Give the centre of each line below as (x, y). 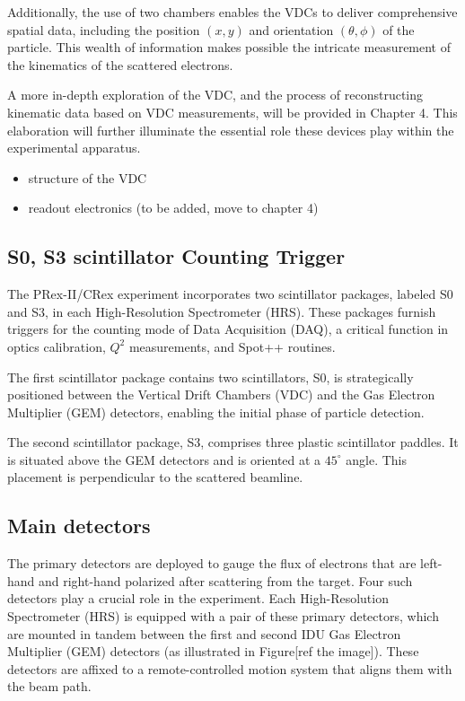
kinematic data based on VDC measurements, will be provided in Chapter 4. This (232, 112)
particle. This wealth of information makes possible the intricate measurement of (229, 47)
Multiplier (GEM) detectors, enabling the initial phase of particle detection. (216, 412)
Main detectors (79, 526)
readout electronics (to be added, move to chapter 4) (173, 208)
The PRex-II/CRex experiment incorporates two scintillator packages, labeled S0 (230, 294)
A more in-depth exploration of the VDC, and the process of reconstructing (215, 95)
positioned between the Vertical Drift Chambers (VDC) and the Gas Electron (221, 394)
